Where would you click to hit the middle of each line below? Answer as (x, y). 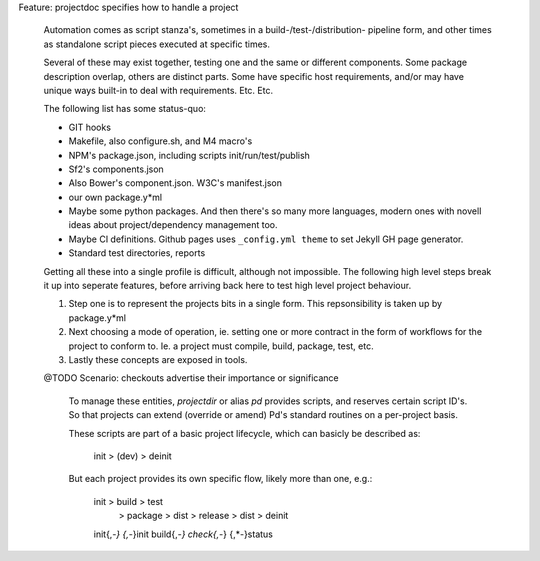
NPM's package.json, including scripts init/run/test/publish (189, 155)
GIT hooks (90, 127)
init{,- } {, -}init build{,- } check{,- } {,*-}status (183, 534)
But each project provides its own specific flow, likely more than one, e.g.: (220, 479)
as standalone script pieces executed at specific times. (156, 44)
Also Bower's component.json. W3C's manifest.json (175, 183)
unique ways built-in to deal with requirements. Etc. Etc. (158, 90)
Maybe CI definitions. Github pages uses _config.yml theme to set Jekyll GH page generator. (266, 239)
